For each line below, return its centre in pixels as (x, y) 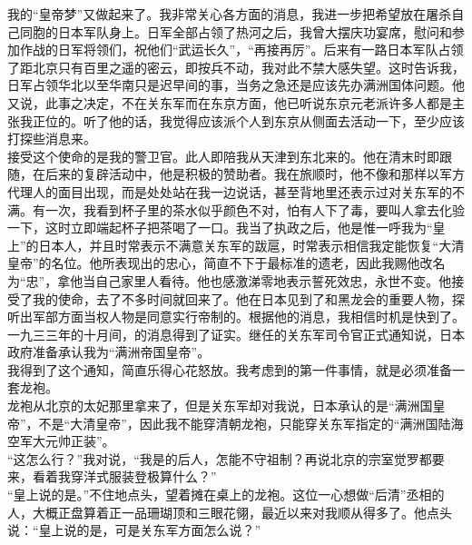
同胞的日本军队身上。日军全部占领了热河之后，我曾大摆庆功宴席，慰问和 (236, 31)
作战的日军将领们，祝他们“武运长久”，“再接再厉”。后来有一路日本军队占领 (241, 50)
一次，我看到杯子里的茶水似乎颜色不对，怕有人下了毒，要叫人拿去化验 (255, 209)
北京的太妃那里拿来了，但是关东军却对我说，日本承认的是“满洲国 (239, 406)
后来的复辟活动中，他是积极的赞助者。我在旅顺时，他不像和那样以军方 (255, 174)
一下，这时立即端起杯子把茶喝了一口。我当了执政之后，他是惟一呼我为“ (220, 228)
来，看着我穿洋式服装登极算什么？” (112, 476)
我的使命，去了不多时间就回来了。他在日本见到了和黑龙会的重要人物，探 (248, 298)
